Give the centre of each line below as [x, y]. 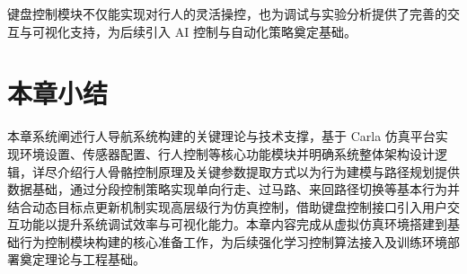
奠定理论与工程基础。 [82, 259]
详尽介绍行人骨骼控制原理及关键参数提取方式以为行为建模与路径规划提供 [246, 171]
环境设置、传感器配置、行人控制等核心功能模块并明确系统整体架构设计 [227, 153]
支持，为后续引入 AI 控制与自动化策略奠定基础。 [213, 31]
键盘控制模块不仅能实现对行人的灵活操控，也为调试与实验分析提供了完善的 [227, 13]
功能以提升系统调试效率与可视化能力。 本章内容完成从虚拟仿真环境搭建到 [233, 224]
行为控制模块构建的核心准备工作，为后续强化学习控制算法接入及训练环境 [233, 241]
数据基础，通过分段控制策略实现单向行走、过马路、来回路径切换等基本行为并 [233, 189]
